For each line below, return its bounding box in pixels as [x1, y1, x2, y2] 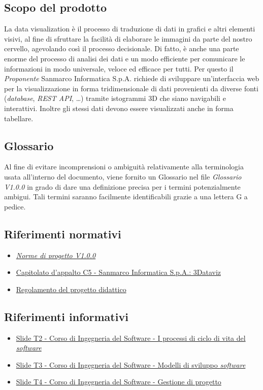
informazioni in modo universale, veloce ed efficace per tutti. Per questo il [4, 63, 234, 74]
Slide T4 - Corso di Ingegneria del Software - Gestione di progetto [16, 376, 221, 387]
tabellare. [4, 113, 34, 123]
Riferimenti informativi [4, 308, 128, 324]
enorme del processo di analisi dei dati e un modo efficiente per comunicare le [4, 53, 245, 63]
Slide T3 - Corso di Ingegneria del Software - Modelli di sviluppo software [16, 359, 246, 370]
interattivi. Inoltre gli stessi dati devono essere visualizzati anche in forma [4, 102, 234, 113]
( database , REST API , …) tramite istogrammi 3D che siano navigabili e [4, 93, 226, 103]
